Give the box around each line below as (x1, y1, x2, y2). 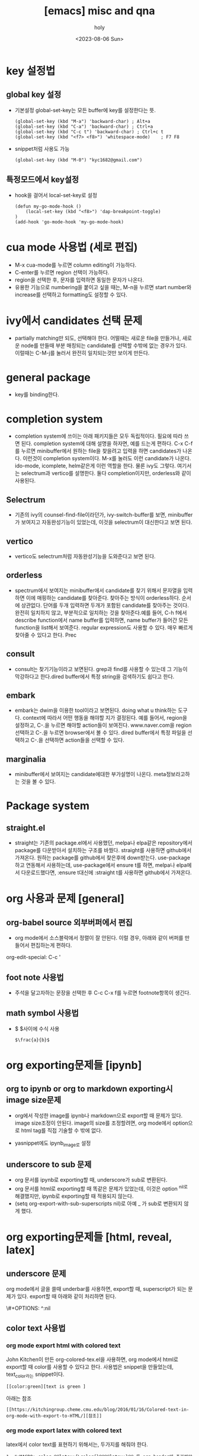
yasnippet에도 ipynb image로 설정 (14, 1139, 91, 1148)
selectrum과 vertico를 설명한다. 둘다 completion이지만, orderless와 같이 (21, 470, 191, 477)
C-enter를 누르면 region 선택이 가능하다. (14, 268, 110, 276)
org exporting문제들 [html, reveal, (6, 1230, 172, 1244)
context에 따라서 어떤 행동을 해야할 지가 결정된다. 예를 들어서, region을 (23, 714, 188, 721)
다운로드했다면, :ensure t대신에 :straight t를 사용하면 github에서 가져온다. (21, 869, 192, 876)
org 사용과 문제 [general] (6, 892, 124, 906)
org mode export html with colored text (6, 1341, 121, 1350)
